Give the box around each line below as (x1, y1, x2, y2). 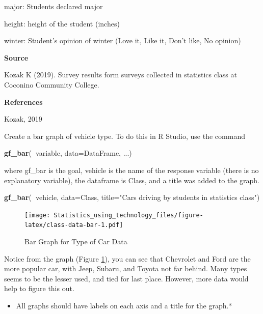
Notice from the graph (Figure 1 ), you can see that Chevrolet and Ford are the (4, 253, 251, 264)
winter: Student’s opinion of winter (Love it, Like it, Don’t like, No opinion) (4, 35, 241, 46)
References (4, 96, 43, 107)
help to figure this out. (4, 283, 74, 294)
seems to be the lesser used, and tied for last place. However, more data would (4, 273, 249, 283)
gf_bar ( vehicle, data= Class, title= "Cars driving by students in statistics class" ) (4, 192, 260, 203)
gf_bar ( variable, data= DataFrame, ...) (4, 148, 132, 158)
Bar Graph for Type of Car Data (24, 236, 127, 247)
